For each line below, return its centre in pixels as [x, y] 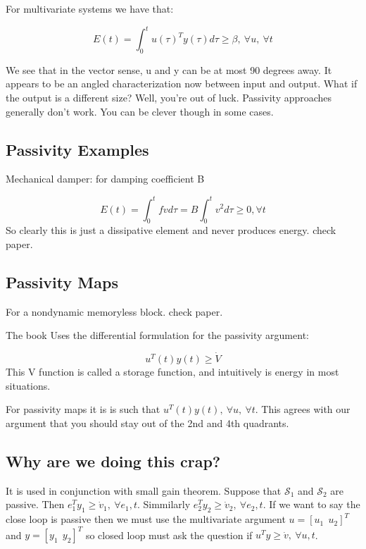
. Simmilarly [164, 504]
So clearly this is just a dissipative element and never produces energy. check [171, 230]
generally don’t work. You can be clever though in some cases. [140, 111]
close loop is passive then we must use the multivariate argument [146, 519]
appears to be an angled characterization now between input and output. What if [182, 84]
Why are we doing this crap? [113, 461]
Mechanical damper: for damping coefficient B [105, 179]
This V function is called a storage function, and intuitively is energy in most [172, 372]
